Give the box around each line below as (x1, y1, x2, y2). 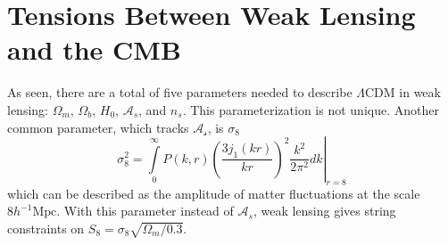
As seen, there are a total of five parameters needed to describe (7, 83, 353, 102)
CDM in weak (365, 83, 441, 102)
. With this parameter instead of (56, 201, 234, 220)
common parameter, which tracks (7, 118, 189, 136)
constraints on (7, 218, 85, 237)
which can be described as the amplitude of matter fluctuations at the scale (7, 184, 420, 202)
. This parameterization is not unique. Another (182, 100, 439, 118)
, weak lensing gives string (253, 201, 396, 220)
